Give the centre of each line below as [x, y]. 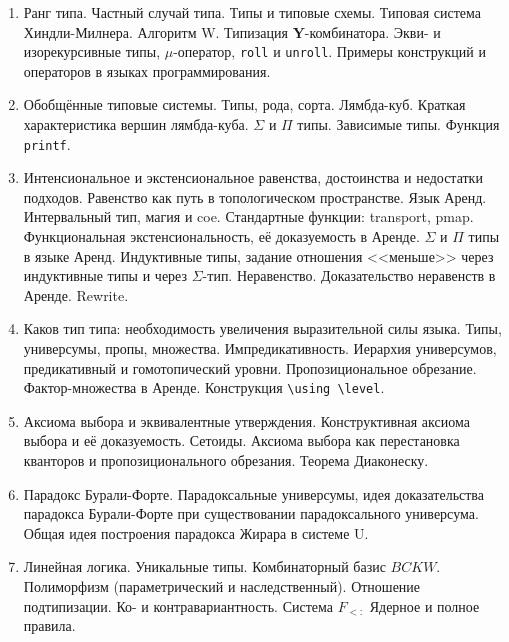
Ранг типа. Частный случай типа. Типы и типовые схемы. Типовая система [252, 12]
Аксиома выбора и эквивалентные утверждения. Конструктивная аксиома [246, 420]
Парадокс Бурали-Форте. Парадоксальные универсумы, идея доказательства [254, 493]
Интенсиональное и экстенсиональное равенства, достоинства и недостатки [253, 177]
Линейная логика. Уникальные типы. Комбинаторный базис [204, 566]
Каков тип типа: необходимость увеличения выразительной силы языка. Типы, [262, 328]
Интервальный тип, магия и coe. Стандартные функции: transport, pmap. [248, 216]
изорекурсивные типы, [92, 51]
